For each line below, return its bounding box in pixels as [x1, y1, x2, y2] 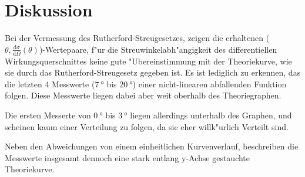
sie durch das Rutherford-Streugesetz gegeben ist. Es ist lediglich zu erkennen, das [5, 66, 301, 79]
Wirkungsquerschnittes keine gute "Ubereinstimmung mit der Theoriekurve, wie [5, 55, 292, 67]
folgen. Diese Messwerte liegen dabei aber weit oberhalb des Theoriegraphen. [5, 89, 281, 101]
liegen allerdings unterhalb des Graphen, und [130, 108, 292, 121]
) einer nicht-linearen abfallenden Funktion [132, 77, 287, 90]
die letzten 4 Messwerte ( [5, 77, 95, 90]
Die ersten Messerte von [5, 108, 91, 121]
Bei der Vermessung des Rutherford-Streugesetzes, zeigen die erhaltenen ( [5, 32, 270, 44]
